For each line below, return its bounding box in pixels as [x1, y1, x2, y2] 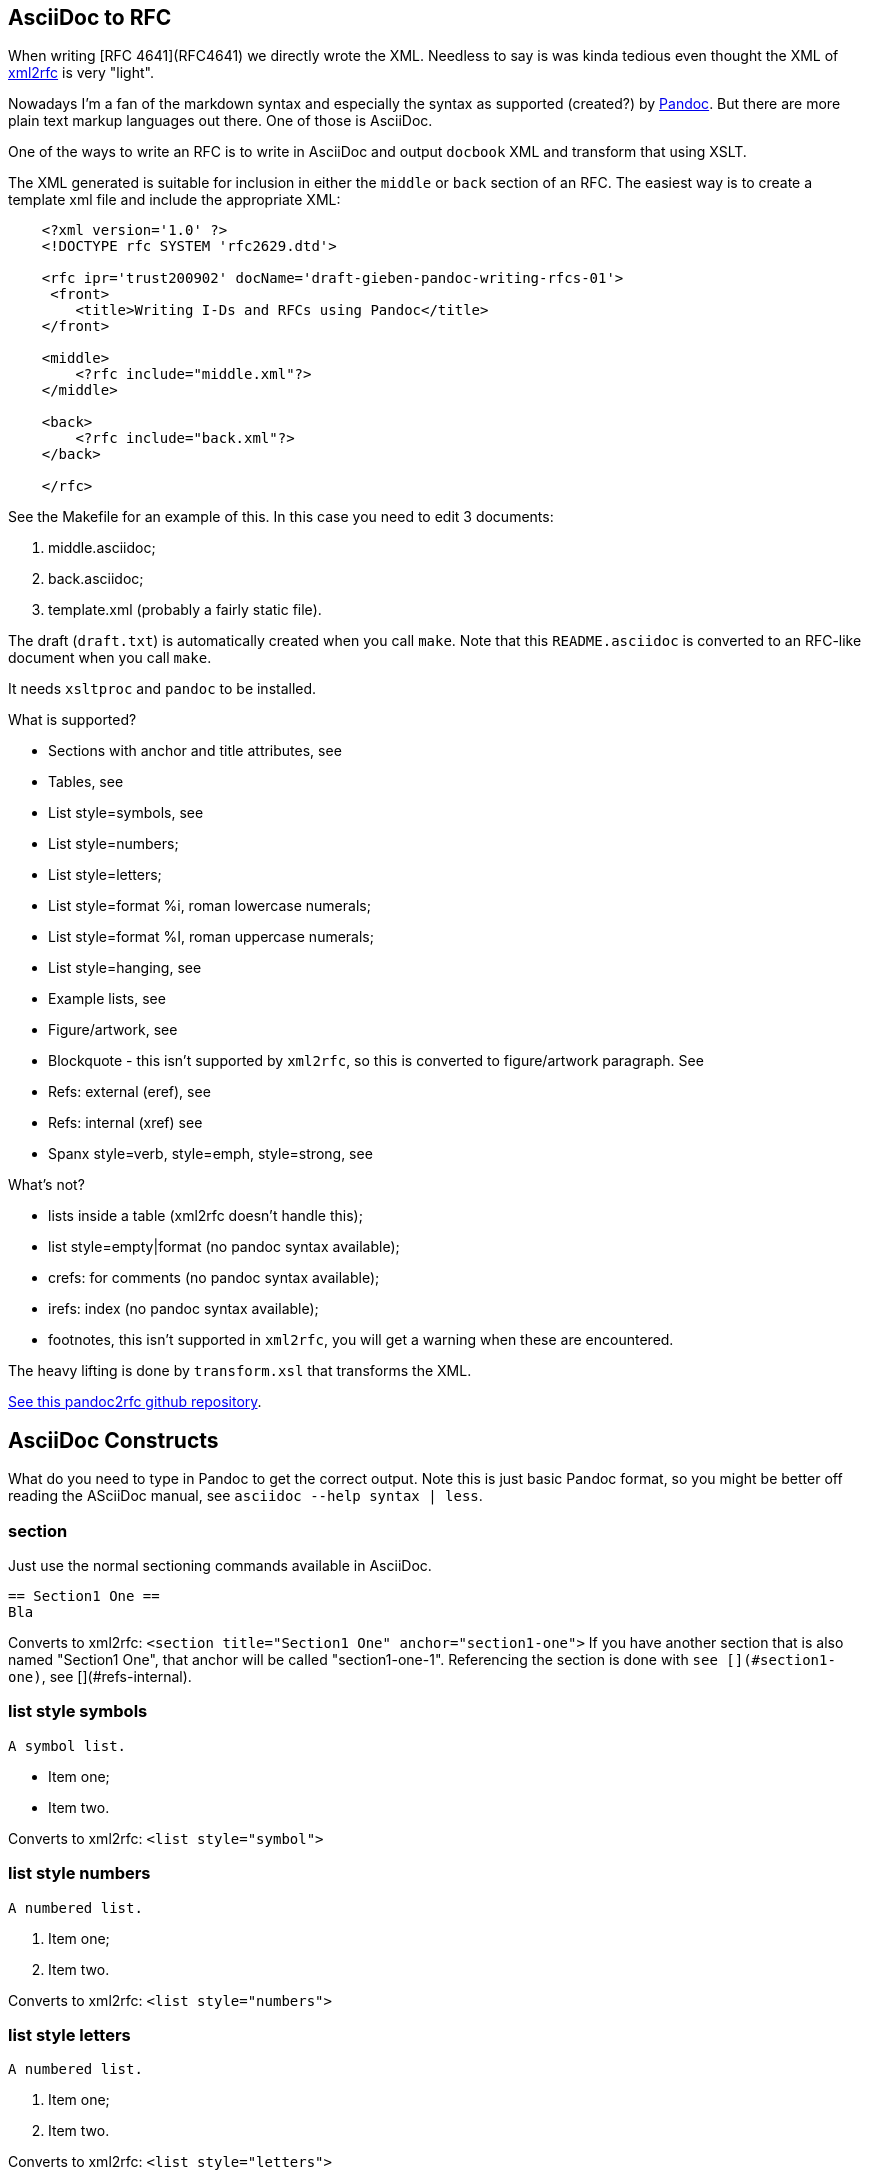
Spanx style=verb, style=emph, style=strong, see [48, 1145, 373, 1163]
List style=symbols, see [48, 804, 204, 822]
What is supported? [8, 711, 137, 729]
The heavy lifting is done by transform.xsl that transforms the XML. [8, 1362, 472, 1380]
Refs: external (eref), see [48, 1083, 211, 1101]
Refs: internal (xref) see [48, 1114, 203, 1132]
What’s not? [8, 1176, 85, 1194]
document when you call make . [8, 649, 212, 667]
